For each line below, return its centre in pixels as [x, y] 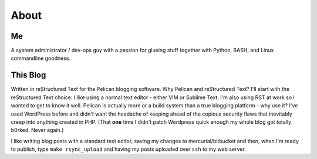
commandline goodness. [41, 58]
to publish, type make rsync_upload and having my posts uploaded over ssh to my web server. [128, 149]
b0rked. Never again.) [37, 130]
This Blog [28, 75]
